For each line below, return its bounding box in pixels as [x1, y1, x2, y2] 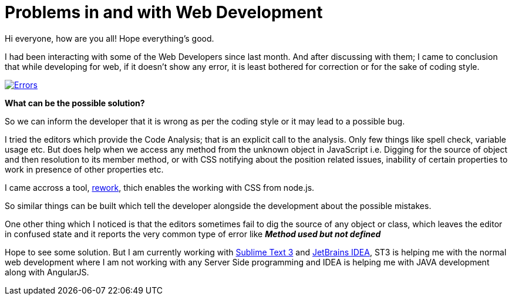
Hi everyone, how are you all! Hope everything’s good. [5, 33, 214, 43]
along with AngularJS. [5, 267, 89, 277]
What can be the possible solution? [5, 97, 145, 108]
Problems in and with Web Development [5, 2, 323, 22]
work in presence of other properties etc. [5, 164, 164, 174]
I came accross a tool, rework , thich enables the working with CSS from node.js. [5, 182, 315, 193]
